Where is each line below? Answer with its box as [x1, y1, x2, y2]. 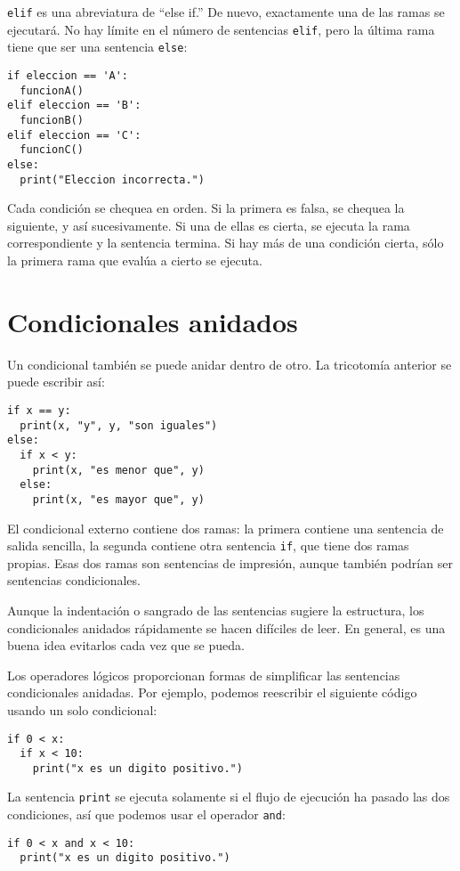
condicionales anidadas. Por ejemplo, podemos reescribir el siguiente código [7, 683, 417, 702]
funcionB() [20, 113, 84, 126]
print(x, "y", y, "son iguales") [20, 419, 218, 432]
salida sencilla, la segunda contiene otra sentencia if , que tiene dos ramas [7, 536, 409, 555]
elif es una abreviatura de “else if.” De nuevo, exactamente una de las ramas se [7, 3, 445, 20]
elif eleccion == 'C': [7, 128, 141, 142]
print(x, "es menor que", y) [32, 463, 205, 476]
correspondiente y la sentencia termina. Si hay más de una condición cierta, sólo [7, 233, 444, 252]
